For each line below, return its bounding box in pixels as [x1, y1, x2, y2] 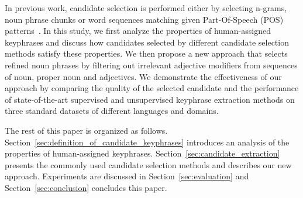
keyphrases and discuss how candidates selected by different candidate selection [5, 36, 289, 48]
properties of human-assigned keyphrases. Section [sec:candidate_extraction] [5, 147, 280, 159]
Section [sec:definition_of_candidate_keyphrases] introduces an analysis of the [5, 136, 290, 148]
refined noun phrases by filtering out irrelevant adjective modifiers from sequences [5, 58, 298, 71]
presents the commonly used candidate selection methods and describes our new [5, 158, 292, 171]
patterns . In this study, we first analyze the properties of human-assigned [5, 25, 271, 37]
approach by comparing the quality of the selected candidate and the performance [5, 82, 299, 94]
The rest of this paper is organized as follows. [5, 124, 168, 136]
